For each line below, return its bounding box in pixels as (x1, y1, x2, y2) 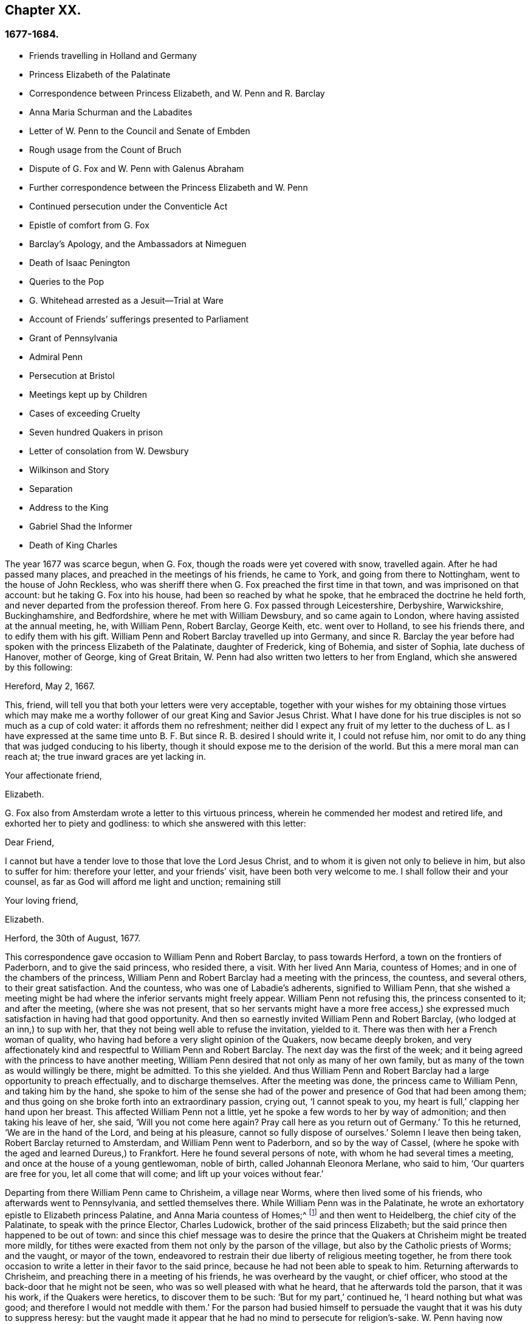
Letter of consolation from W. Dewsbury (29, 445, 189, 456)
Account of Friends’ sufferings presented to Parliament (29, 313, 249, 324)
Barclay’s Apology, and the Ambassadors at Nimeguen (29, 238, 247, 249)
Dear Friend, (5, 836, 55, 847)
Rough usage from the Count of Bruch (29, 144, 182, 155)
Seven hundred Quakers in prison (29, 426, 163, 437)
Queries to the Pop (29, 276, 104, 287)
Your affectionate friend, (5, 769, 102, 780)
